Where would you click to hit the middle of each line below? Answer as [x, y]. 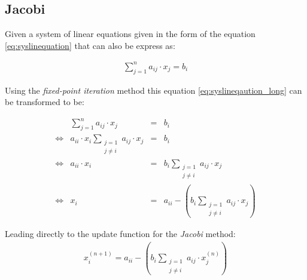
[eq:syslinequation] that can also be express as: [90, 45]
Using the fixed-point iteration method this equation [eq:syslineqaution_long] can [153, 90]
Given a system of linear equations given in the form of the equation [130, 34]
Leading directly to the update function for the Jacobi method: [120, 233]
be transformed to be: [45, 102]
